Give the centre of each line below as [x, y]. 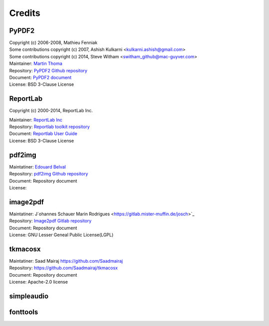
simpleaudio [29, 296]
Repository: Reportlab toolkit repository [50, 127]
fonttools [24, 312]
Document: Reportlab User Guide [43, 134]
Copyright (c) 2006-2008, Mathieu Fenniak [53, 43]
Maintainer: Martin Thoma [36, 64]
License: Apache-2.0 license [39, 282]
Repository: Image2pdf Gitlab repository [50, 221]
